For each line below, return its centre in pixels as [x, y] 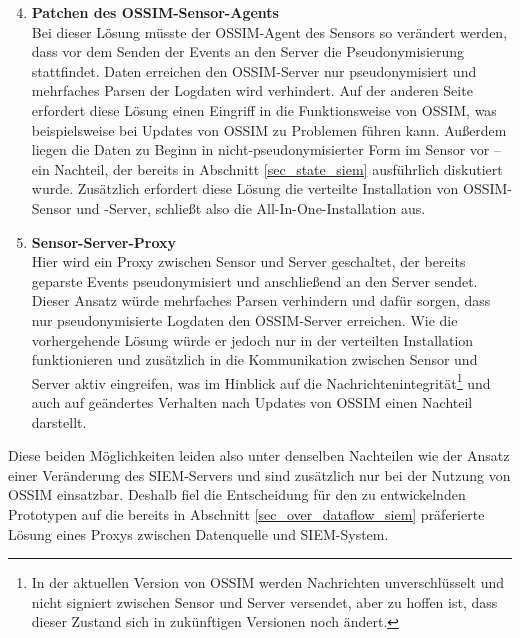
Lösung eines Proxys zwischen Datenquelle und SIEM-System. [198, 533]
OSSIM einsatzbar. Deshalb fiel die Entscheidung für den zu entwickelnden [237, 494]
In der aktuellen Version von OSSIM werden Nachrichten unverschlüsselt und [268, 582]
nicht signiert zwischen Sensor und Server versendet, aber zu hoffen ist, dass [264, 601]
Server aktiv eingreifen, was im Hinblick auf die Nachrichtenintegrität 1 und [261, 381]
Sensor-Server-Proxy [104, 241]
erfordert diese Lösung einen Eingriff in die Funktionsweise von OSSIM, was [264, 109]
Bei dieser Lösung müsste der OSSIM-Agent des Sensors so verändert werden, [269, 31]
